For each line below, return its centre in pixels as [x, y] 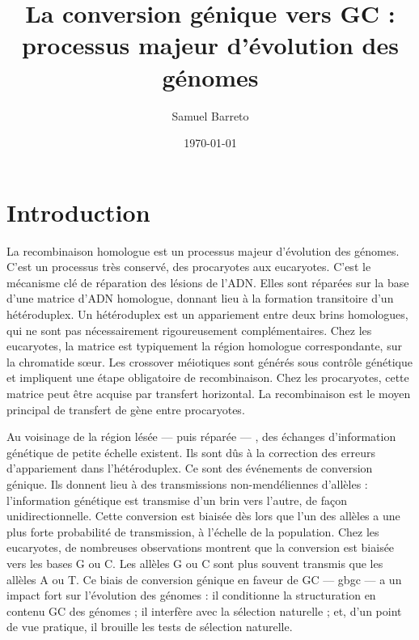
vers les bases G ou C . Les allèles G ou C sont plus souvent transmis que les [195, 563]
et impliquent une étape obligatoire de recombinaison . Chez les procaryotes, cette [208, 377]
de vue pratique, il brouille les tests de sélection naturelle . [150, 627]
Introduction [78, 212]
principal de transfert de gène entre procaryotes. [126, 409]
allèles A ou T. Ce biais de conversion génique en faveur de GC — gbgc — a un [204, 579]
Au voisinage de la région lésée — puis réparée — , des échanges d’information [201, 437]
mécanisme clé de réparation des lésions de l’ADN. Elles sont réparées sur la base [208, 282]
